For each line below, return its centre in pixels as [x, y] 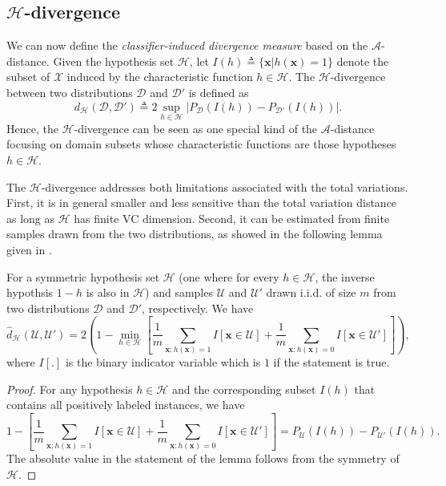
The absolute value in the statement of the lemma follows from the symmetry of [203, 458]
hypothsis [30, 292]
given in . [29, 249]
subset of [28, 77]
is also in [108, 292]
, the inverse [345, 276]
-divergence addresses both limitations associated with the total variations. [225, 186]
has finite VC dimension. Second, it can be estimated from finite [232, 218]
